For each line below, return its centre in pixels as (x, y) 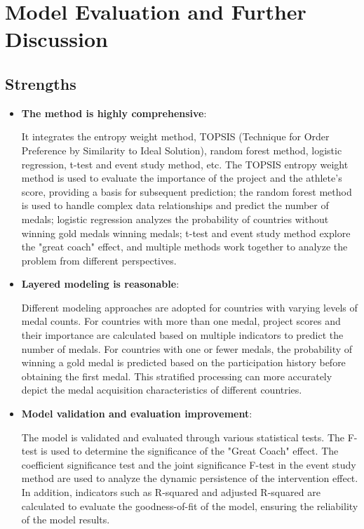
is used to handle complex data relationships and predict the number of (175, 205)
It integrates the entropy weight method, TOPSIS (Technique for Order (175, 136)
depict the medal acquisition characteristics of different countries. (162, 390)
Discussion (56, 39)
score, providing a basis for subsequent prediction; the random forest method (187, 191)
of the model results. (66, 520)
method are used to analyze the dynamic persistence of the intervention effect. (190, 478)
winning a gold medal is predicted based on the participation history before (183, 362)
